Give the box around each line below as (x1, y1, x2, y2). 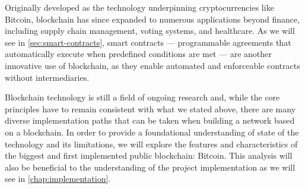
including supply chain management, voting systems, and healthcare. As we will (5, 24, 295, 37)
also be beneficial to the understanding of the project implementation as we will (5, 160, 296, 173)
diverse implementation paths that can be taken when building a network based (5, 114, 295, 127)
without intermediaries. (5, 71, 90, 83)
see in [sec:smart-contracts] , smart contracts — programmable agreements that (5, 36, 291, 48)
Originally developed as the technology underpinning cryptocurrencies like (5, 1, 274, 13)
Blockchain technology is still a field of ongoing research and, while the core (5, 91, 280, 103)
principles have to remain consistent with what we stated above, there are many (5, 102, 296, 115)
